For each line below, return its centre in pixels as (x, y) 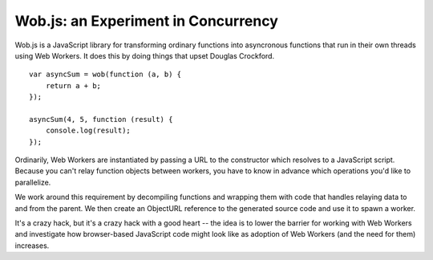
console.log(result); (88, 131)
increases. (32, 246)
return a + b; (73, 85)
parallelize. (33, 182)
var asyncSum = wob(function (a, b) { (105, 75)
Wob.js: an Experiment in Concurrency (146, 21)
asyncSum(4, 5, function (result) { (101, 119)
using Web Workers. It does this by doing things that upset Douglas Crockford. (145, 55)
